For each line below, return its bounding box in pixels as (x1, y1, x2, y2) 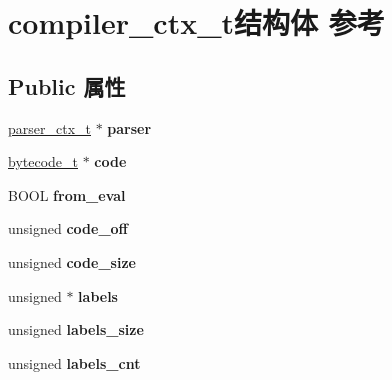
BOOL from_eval (8, 184, 126, 205)
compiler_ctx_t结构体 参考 (8, 2, 385, 43)
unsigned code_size (8, 251, 136, 272)
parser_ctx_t (8, 117, 91, 138)
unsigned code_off (8, 218, 129, 239)
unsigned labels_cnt (8, 352, 141, 373)
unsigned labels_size (8, 319, 144, 340)
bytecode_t (8, 151, 78, 172)
